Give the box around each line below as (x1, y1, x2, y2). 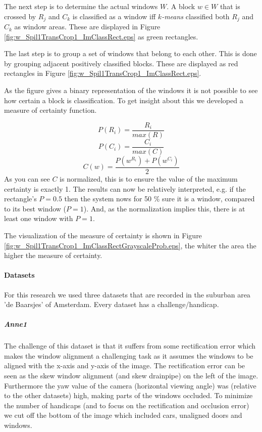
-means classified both (162, 11, 230, 21)
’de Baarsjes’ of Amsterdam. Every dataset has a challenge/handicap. (4, 299, 219, 310)
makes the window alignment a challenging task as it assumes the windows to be (4, 350, 253, 361)
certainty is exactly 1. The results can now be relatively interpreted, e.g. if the (4, 183, 246, 194)
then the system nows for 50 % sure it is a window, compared (64, 193, 255, 204)
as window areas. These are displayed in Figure (14, 21, 161, 32)
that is (220, 1, 240, 11)
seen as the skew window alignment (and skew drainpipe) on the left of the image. (4, 370, 258, 381)
